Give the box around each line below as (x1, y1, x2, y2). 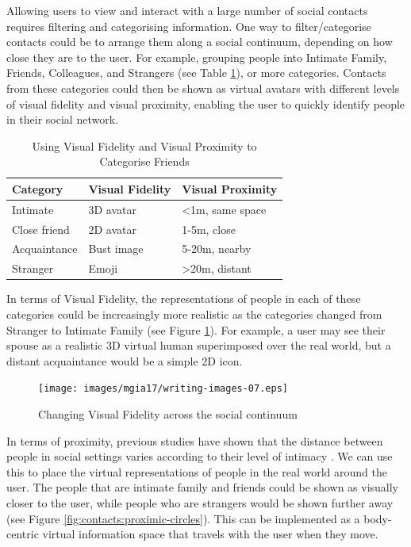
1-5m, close (182, 220, 236, 237)
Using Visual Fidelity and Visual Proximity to (32, 137, 257, 154)
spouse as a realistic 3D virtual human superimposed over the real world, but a (6, 337, 391, 354)
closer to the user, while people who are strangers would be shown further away (6, 495, 394, 511)
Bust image (88, 240, 144, 257)
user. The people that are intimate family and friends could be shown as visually (6, 479, 399, 495)
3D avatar (88, 201, 136, 217)
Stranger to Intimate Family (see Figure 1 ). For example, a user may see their (6, 321, 386, 338)
